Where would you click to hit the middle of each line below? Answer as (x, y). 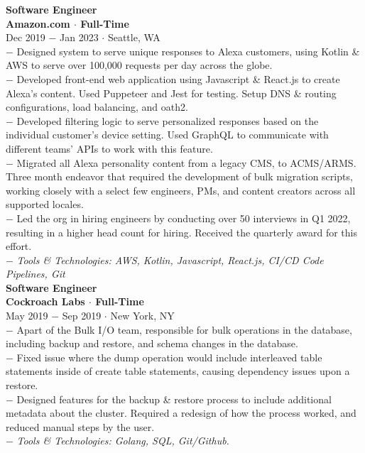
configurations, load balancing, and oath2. (97, 107)
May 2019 (27, 316)
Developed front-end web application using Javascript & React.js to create (178, 78)
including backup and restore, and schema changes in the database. (152, 343)
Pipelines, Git (36, 274)
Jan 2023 (79, 37)
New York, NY (142, 316)
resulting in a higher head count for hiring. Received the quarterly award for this (181, 232)
